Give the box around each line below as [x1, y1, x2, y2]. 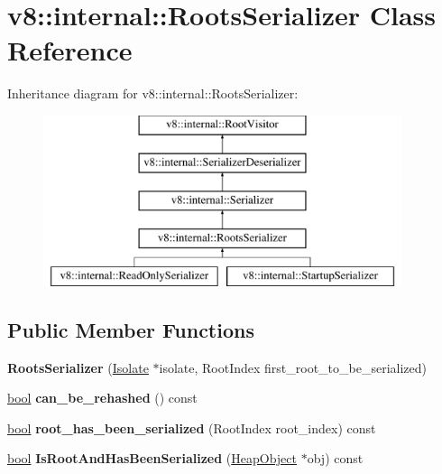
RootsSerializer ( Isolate [7, 358, 149, 376]
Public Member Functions [7, 315, 254, 343]
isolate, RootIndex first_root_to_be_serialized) [159, 358, 428, 376]
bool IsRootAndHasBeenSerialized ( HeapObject [7, 449, 297, 468]
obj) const [307, 449, 364, 468]
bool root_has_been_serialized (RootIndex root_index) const [7, 418, 376, 437]
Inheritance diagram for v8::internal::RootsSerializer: [7, 84, 299, 103]
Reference [7, 32, 133, 69]
